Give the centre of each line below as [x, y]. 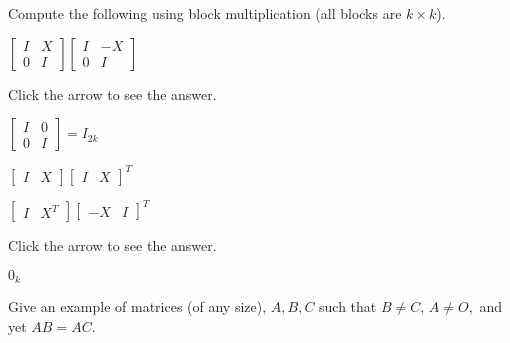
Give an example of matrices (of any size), [137, 306]
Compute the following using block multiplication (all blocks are [205, 13]
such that [348, 306]
